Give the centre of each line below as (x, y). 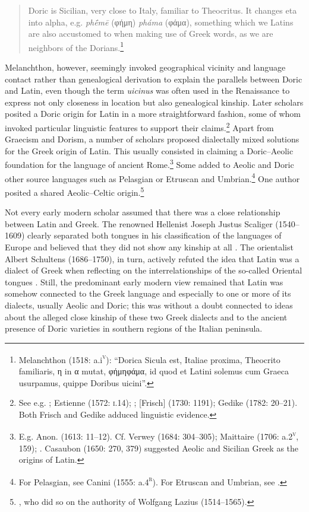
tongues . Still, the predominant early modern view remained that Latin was (144, 282)
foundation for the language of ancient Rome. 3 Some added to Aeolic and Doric (149, 164)
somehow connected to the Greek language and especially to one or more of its (148, 293)
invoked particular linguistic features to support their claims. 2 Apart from (139, 127)
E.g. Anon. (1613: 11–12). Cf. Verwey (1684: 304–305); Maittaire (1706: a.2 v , (159, 435)
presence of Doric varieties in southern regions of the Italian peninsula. (134, 328)
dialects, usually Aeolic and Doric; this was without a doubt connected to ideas (149, 305)
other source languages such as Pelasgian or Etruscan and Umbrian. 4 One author (152, 177)
